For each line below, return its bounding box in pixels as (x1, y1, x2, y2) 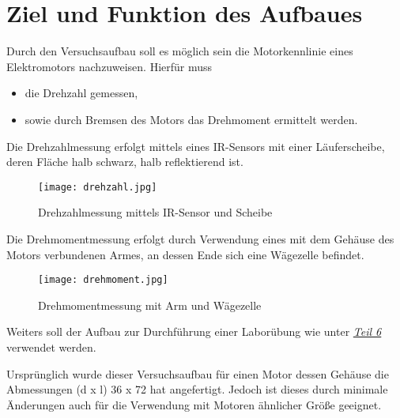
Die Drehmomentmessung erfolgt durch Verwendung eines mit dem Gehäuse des (6, 230, 394, 247)
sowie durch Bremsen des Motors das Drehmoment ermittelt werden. (25, 111, 358, 127)
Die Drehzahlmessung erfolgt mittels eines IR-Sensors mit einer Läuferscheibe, (6, 137, 385, 154)
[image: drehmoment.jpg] (38, 274, 168, 286)
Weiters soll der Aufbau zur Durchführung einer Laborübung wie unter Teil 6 (6, 323, 382, 340)
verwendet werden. (6, 338, 96, 355)
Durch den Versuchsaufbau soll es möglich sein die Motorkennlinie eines (6, 43, 353, 59)
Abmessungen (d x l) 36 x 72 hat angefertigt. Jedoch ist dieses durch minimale (6, 381, 388, 397)
